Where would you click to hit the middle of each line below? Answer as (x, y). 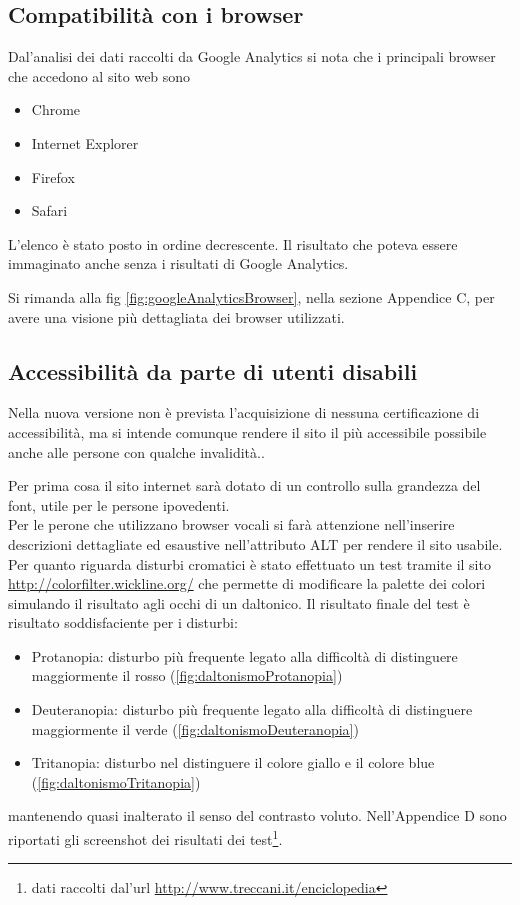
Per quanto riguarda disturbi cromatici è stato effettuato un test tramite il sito (249, 563)
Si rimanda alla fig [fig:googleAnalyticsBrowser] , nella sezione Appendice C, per (251, 296)
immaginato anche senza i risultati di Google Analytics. (178, 263)
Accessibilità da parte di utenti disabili (213, 370)
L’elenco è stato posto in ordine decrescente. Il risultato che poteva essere (233, 243)
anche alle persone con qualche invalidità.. (136, 451)
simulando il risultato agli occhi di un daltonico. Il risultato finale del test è (239, 602)
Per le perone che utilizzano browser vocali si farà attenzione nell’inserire (231, 524)
